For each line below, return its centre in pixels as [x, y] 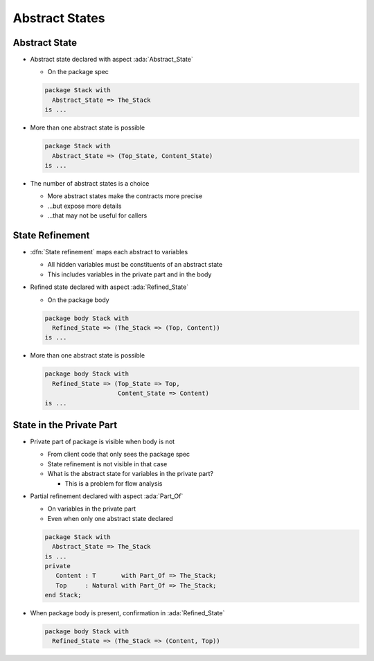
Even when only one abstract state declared [110, 518]
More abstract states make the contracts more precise [125, 196]
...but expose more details [84, 206]
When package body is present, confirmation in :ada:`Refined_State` [127, 613]
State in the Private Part [65, 425]
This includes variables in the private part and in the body [130, 274]
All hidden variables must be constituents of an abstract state [135, 265]
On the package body [79, 300]
